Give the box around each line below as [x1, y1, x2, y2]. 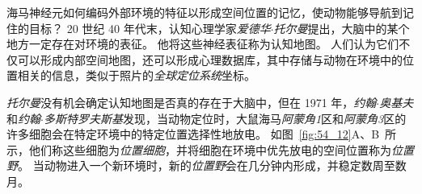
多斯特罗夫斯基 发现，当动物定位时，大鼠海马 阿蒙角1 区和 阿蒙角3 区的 [43, 109, 407, 126]
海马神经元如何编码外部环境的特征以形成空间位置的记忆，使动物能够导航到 [6, 4, 403, 20]
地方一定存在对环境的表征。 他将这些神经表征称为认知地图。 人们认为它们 [6, 35, 399, 52]
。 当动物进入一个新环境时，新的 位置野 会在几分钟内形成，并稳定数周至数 [18, 157, 407, 174]
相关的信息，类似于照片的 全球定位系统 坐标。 [17, 67, 255, 84]
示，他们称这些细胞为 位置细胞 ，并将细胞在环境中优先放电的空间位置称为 [6, 141, 391, 158]
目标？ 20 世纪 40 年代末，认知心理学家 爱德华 [28, 19, 271, 36]
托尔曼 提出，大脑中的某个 [273, 19, 410, 36]
